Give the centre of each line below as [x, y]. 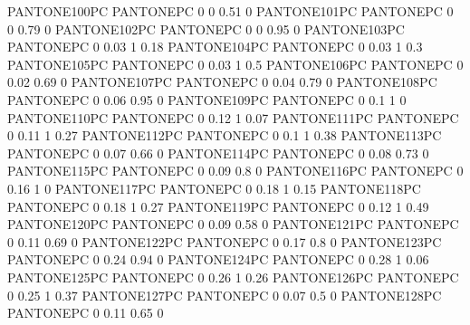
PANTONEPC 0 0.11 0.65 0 [86, 313]
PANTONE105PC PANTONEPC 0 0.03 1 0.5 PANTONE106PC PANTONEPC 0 [235, 64]
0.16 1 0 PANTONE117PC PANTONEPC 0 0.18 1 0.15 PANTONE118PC [214, 188]
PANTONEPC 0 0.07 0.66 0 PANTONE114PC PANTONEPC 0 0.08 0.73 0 [218, 153]
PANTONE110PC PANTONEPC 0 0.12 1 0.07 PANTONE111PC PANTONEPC [233, 117]
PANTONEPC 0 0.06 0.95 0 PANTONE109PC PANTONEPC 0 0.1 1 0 [207, 99]
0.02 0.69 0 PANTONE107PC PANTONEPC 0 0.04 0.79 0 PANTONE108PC [222, 82]
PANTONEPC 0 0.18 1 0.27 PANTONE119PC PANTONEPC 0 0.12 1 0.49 [218, 206]
